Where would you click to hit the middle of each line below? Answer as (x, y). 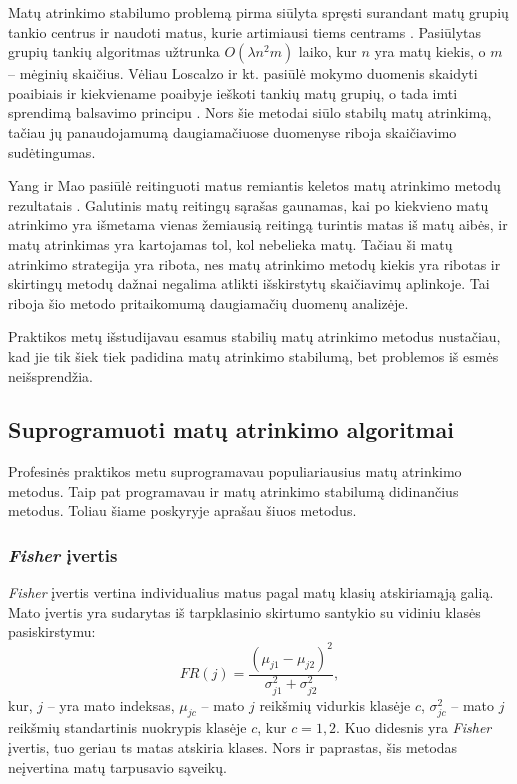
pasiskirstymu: (52, 631)
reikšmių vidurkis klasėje (335, 704)
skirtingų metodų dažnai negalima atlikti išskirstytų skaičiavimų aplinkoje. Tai (249, 283)
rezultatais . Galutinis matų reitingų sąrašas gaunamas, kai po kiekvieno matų (248, 204)
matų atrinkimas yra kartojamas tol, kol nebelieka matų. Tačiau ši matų (230, 243)
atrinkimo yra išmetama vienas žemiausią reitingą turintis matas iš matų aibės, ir (258, 224)
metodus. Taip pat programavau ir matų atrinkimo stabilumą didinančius (233, 490)
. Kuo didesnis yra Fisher (414, 727)
